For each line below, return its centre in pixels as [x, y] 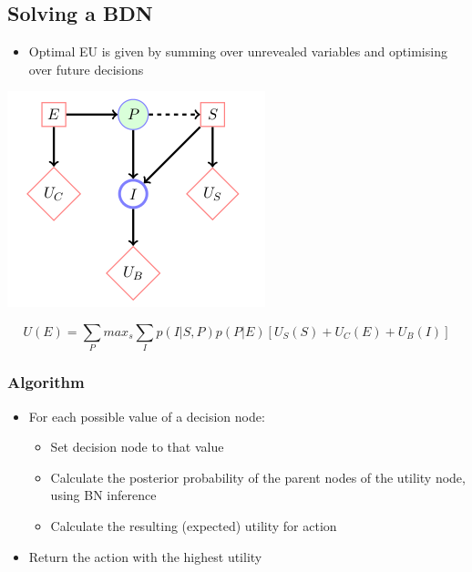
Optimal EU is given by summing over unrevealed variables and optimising [238, 51]
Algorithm [46, 382]
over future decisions [86, 69]
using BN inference [103, 495]
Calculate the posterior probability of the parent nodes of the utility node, [258, 477]
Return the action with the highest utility [145, 556]
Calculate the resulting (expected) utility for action [194, 525]
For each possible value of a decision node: [147, 416]
